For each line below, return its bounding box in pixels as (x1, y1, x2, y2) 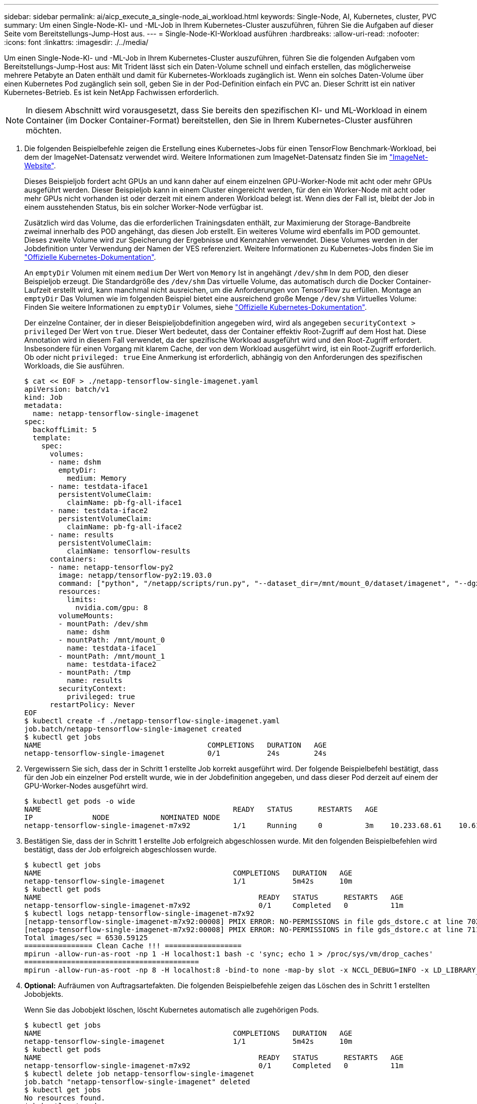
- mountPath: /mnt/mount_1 (58, 652, 165, 660)
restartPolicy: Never (50, 701, 135, 709)
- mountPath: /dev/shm (58, 620, 148, 628)
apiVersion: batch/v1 (24, 385, 110, 393)
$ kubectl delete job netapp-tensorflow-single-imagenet (24, 1070, 255, 1078)
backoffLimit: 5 (32, 426, 97, 434)
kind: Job (24, 393, 63, 401)
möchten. (26, 125, 62, 135)
